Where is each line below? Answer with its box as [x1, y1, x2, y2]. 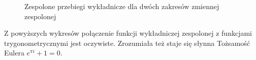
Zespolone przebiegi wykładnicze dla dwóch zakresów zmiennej [24, 1, 219, 11]
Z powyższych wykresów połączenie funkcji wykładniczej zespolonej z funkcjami [4, 28, 252, 38]
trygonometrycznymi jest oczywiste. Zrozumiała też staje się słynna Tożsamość [4, 37, 250, 48]
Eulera [4, 47, 24, 58]
